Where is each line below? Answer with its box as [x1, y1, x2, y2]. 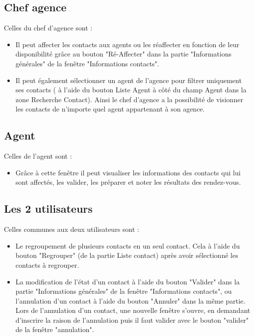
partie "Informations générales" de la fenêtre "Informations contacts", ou [15, 286, 232, 296]
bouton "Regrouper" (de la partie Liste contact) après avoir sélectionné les [15, 250, 238, 260]
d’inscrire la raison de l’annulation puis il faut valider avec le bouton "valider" [15, 314, 249, 325]
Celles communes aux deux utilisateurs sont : [4, 224, 139, 234]
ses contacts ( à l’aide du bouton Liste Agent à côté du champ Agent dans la [15, 84, 247, 95]
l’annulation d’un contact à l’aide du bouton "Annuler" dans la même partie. [15, 295, 246, 306]
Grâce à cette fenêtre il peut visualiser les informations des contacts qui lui [15, 167, 241, 177]
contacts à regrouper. [15, 259, 79, 270]
